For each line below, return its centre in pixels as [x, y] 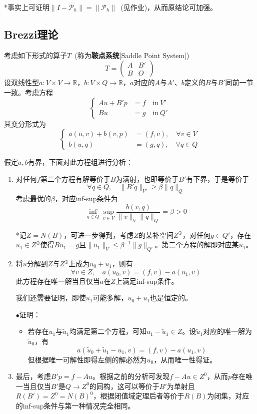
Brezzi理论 [31, 34]
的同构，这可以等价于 [124, 386]
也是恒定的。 [171, 298]
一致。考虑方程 [28, 92]
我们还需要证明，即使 [51, 298]
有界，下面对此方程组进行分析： [80, 162]
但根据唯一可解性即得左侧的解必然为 [87, 359]
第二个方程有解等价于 [75, 178]
